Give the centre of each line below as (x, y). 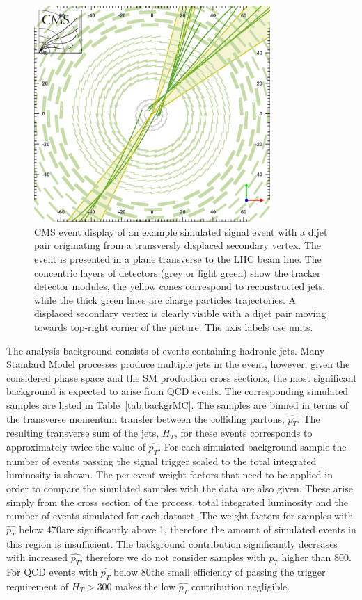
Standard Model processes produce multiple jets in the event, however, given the (178, 364)
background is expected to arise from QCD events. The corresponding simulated (178, 391)
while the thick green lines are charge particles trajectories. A (165, 299)
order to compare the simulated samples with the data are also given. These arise (180, 488)
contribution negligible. (241, 586)
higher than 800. (316, 557)
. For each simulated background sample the (252, 446)
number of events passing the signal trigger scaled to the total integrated (162, 461)
